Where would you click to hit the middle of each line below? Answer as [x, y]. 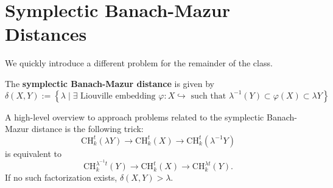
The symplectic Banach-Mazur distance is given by [110, 83]
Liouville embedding [118, 96]
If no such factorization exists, [61, 177]
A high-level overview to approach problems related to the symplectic [135, 117]
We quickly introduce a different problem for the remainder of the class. [139, 63]
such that [209, 96]
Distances [46, 34]
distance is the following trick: [87, 129]
